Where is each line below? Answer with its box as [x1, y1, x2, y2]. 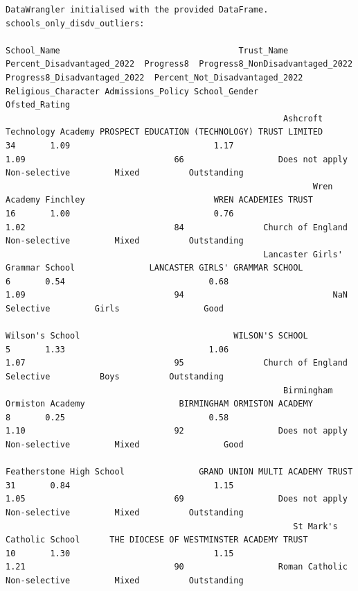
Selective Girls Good [6, 304, 224, 314]
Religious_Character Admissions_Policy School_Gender [6, 86, 259, 96]
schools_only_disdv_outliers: [6, 18, 145, 28]
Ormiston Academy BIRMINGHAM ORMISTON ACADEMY [6, 399, 313, 409]
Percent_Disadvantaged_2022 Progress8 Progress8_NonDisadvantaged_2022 [6, 59, 353, 69]
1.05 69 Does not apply [6, 494, 348, 504]
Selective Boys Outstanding [6, 372, 224, 382]
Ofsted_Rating [6, 100, 71, 110]
